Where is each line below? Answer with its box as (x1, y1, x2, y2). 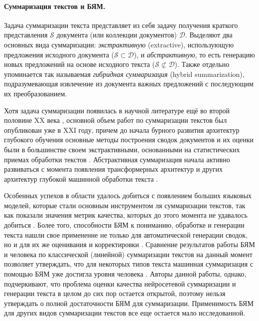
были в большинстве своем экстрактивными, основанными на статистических (4, 144, 240, 154)
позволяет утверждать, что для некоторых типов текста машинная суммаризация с (4, 259, 254, 269)
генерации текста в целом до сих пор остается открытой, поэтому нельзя (4, 288, 226, 299)
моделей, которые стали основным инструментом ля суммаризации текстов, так (4, 200, 246, 210)
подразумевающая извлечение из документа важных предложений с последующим (4, 78, 254, 89)
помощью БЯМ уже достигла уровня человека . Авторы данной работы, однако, (4, 269, 247, 279)
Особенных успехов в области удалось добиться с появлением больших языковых (4, 190, 252, 201)
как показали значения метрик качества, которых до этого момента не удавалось (4, 210, 248, 220)
